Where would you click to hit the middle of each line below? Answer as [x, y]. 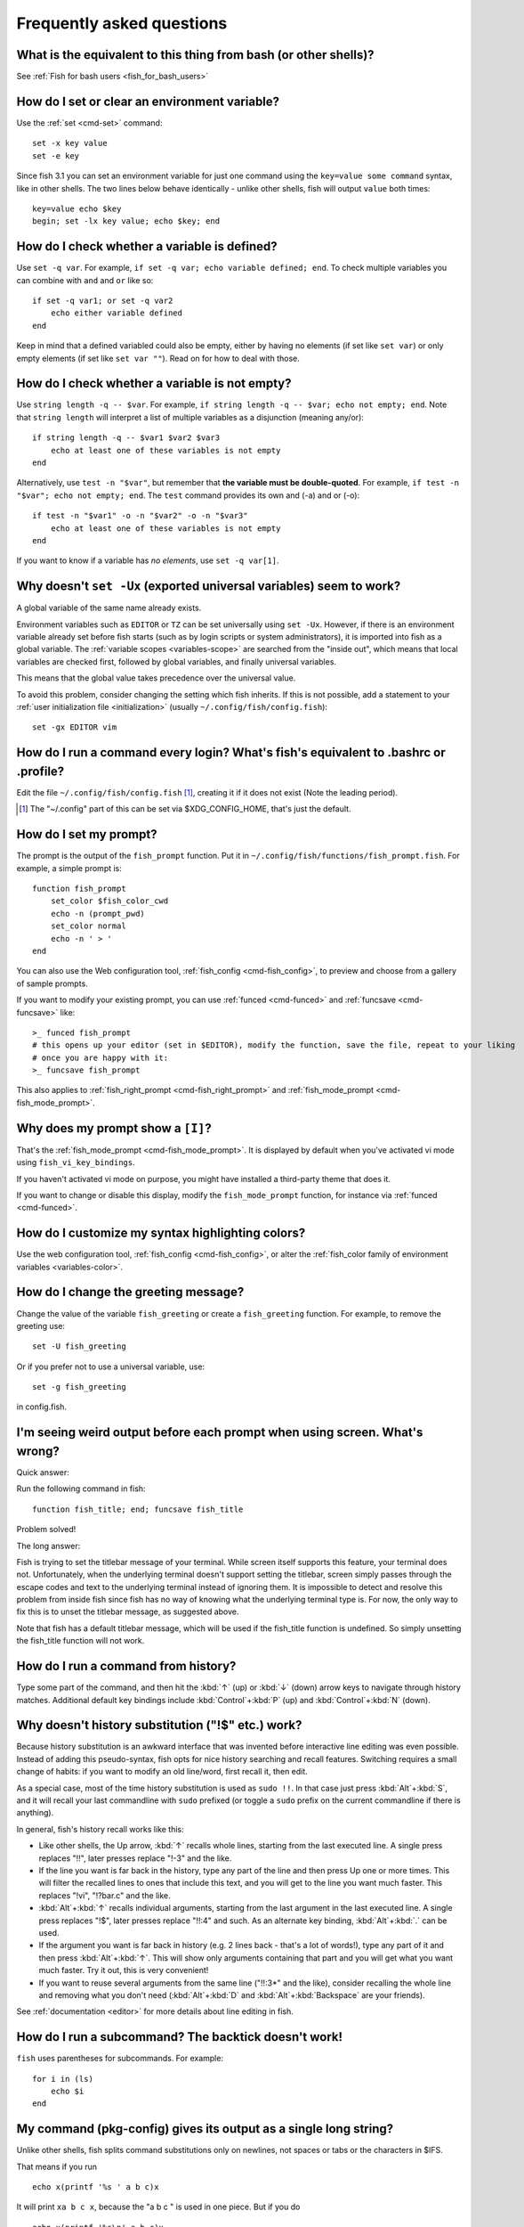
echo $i [67, 2091]
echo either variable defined [116, 313]
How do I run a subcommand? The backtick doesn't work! [179, 2037]
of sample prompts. [52, 983]
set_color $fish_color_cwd [109, 901]
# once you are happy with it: [101, 1057]
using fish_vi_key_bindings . [76, 1162]
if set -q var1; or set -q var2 [103, 301]
